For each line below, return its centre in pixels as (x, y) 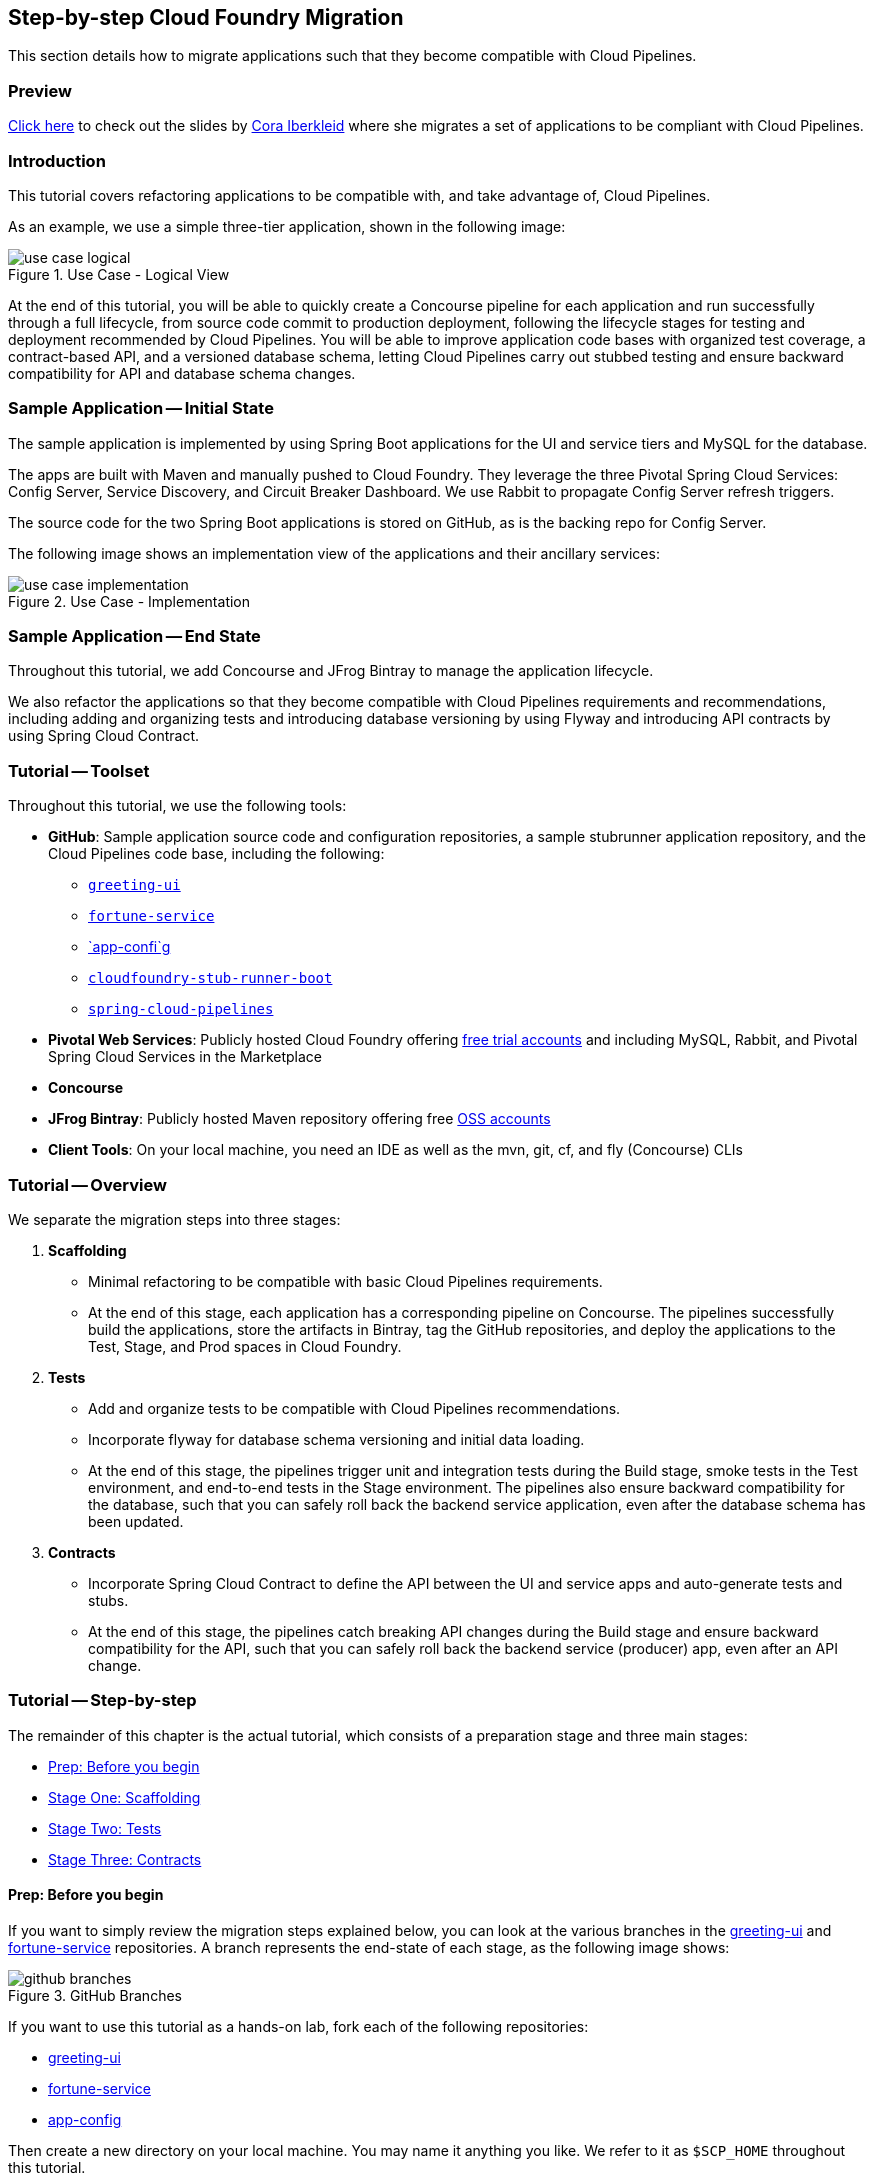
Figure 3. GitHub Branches (95, 1995)
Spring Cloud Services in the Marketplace (185, 1057)
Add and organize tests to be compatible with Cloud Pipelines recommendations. (354, 1408)
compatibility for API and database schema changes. (182, 373)
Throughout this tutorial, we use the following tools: (177, 806)
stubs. (108, 1600)
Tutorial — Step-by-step (102, 1700)
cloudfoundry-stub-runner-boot (210, 978)
